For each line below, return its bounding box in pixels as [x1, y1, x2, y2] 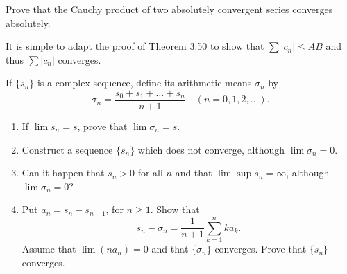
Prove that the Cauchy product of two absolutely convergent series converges [6, 2, 333, 16]
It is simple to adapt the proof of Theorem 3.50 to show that [6, 39, 264, 53]
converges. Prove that [214, 241, 307, 256]
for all [137, 165, 163, 180]
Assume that [22, 241, 76, 256]
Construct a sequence [22, 142, 113, 156]
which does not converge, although [137, 142, 285, 156]
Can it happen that [22, 165, 105, 180]
